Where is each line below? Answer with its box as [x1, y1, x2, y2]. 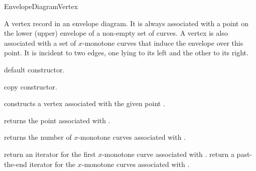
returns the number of [4, 132, 72, 142]
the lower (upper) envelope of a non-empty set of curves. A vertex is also [4, 28, 228, 38]
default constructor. [4, 64, 65, 74]
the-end [4, 158, 27, 169]
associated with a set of [4, 37, 76, 48]
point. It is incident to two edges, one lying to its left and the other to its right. [4, 47, 248, 58]
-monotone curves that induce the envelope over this [82, 37, 243, 48]
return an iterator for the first [4, 148, 96, 159]
